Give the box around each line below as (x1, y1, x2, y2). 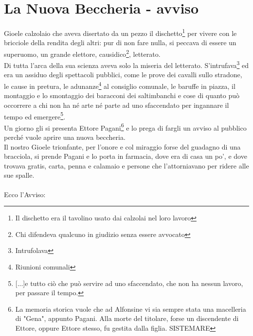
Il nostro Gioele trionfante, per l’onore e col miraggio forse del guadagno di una (4, 141, 241, 151)
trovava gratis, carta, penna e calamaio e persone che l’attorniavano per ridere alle (4, 160, 249, 170)
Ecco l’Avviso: (4, 189, 46, 199)
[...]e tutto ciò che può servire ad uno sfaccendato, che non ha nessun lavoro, (15, 278, 243, 288)
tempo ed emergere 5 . (4, 110, 66, 121)
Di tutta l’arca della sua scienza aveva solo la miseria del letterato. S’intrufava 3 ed (4, 59, 249, 70)
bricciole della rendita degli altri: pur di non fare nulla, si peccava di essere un (4, 37, 236, 48)
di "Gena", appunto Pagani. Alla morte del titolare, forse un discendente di (15, 313, 239, 323)
